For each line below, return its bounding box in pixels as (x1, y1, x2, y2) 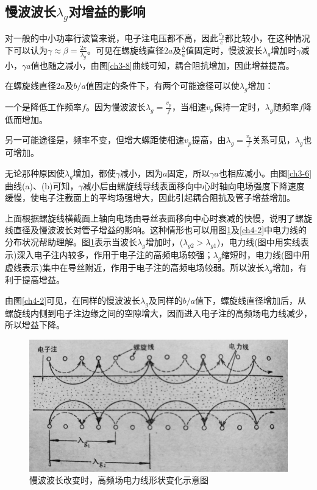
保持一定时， (213, 100, 265, 113)
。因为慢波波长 (85, 100, 146, 113)
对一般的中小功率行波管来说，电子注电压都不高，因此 (5, 32, 218, 44)
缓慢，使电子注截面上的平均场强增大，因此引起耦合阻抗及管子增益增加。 (5, 191, 295, 204)
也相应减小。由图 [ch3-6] (218, 166, 312, 179)
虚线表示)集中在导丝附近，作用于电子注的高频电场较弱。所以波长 (5, 261, 265, 273)
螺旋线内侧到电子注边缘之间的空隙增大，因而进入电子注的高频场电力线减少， (5, 306, 312, 319)
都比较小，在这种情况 (224, 32, 310, 44)
